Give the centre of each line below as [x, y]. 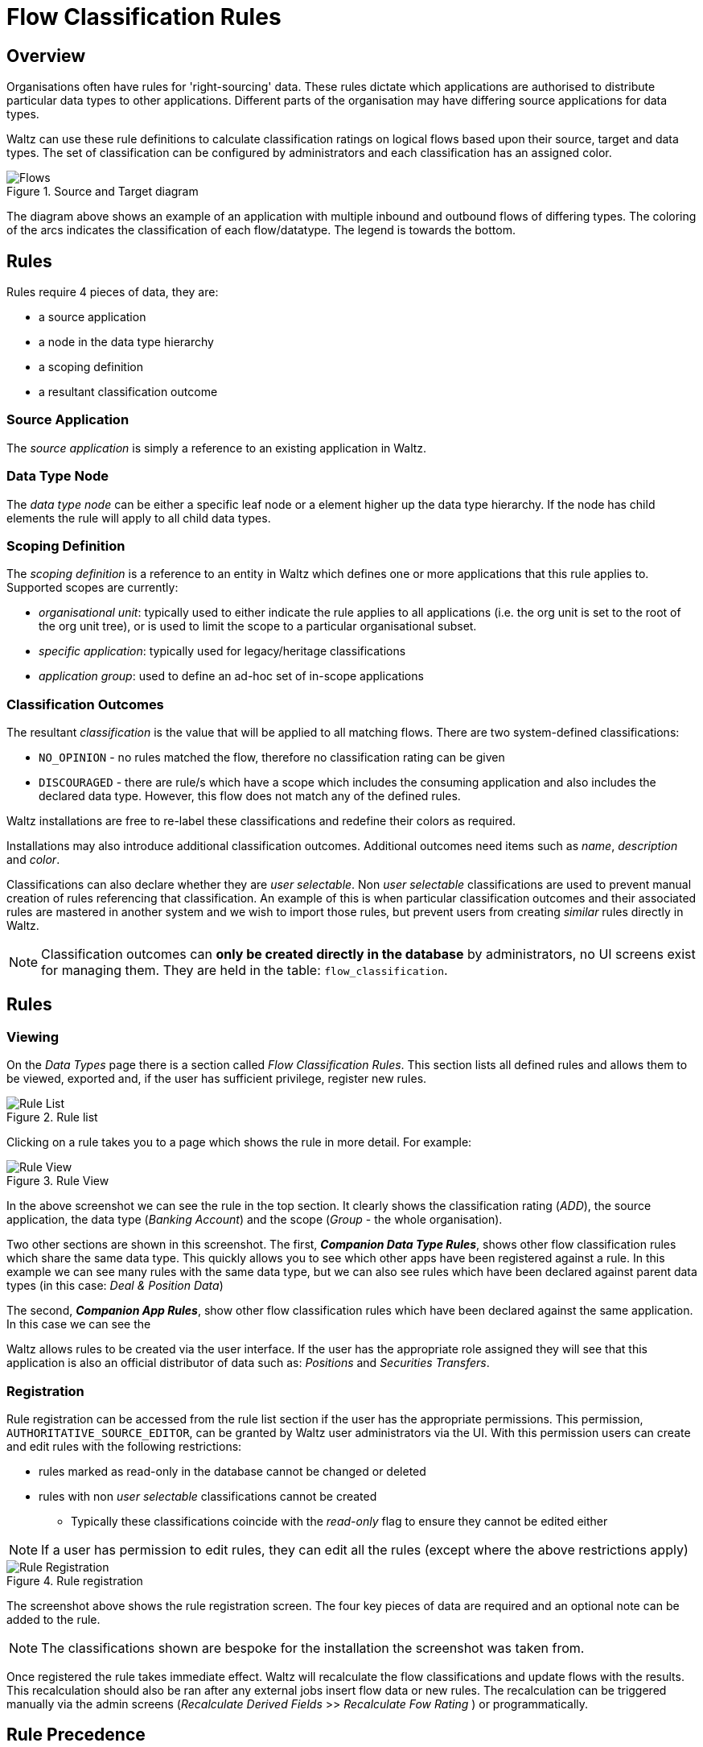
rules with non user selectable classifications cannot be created [208, 1496]
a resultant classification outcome [128, 392]
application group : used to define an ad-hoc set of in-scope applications [231, 676]
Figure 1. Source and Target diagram [103, 192]
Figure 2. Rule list [52, 1117]
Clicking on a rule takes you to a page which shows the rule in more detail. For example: [239, 1142]
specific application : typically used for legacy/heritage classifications [222, 651]
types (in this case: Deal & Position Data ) [115, 1286]
